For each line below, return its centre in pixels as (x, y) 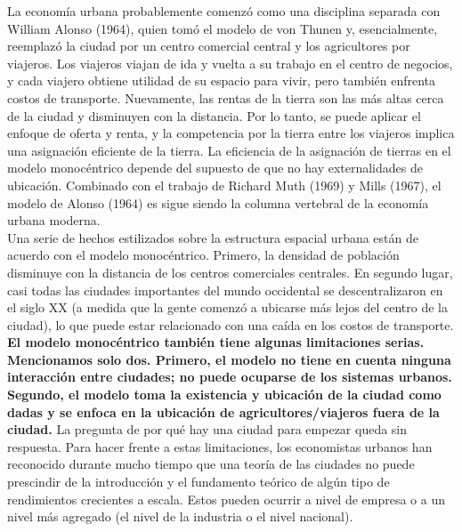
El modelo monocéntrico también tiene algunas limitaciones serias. (216, 342)
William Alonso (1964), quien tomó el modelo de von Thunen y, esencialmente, (223, 28)
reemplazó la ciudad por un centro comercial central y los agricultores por (209, 46)
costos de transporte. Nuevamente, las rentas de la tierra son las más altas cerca (226, 97)
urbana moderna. (54, 220)
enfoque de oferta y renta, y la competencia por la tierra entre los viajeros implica (231, 133)
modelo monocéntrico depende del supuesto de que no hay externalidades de (215, 168)
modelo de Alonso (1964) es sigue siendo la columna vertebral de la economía (218, 202)
